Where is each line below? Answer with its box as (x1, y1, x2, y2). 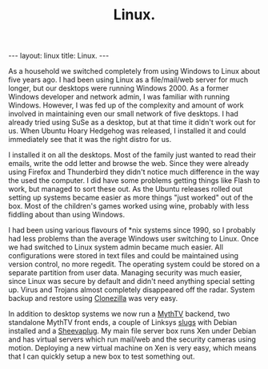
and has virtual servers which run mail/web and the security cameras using (8, 335, 256, 344)
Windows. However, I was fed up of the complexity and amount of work (8, 100, 244, 110)
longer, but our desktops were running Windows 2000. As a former (8, 83, 230, 93)
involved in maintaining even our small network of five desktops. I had (8, 109, 238, 119)
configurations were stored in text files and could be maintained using (8, 251, 238, 261)
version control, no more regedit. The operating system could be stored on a (8, 259, 260, 270)
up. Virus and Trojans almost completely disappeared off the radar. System (8, 285, 255, 294)
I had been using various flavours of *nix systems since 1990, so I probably (8, 225, 256, 235)
